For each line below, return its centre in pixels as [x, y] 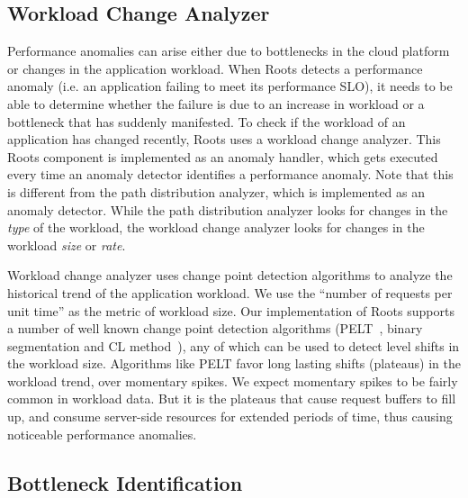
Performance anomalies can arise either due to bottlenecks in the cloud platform [229, 51]
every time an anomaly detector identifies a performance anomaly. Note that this [230, 174]
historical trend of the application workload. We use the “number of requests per [230, 292]
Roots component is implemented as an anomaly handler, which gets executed [223, 156]
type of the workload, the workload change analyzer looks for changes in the [216, 227]
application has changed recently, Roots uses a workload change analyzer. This [224, 139]
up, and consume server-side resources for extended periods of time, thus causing [230, 417]
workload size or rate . [67, 244]
